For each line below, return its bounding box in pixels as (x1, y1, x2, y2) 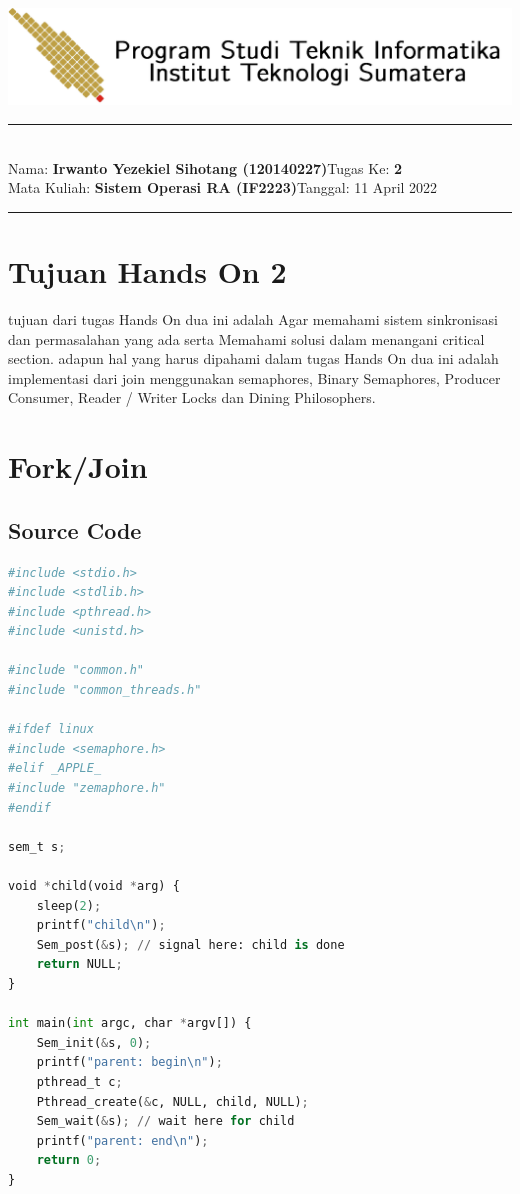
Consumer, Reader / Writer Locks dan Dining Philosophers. (8, 387, 376, 408)
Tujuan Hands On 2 (8, 251, 287, 292)
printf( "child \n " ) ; (36, 918, 166, 933)
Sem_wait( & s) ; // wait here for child (36, 1114, 295, 1129)
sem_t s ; (8, 839, 66, 854)
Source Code (8, 514, 142, 545)
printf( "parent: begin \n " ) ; (36, 1055, 223, 1070)
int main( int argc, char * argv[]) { (8, 1016, 252, 1031)
